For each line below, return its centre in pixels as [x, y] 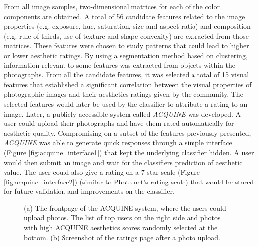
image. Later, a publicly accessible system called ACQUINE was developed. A [122, 113]
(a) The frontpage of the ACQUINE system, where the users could [125, 208]
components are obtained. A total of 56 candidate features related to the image [125, 16]
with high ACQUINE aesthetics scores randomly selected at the [121, 227]
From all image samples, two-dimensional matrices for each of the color [112, 6]
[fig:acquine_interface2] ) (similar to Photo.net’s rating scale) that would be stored [129, 181]
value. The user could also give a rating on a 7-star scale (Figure [102, 172]
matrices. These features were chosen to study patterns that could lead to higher [127, 45]
